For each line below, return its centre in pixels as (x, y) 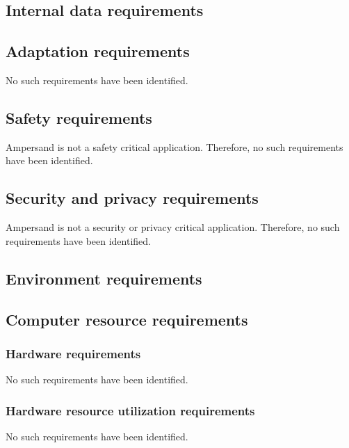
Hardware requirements (73, 353)
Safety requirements (79, 117)
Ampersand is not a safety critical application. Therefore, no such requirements (174, 146)
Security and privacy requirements (132, 198)
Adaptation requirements (98, 51)
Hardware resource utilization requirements (130, 410)
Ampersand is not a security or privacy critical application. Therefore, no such (173, 227)
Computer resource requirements (127, 319)
